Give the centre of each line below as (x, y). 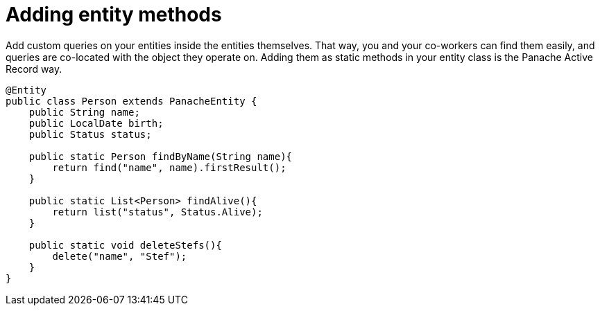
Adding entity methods (114, 15)
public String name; (84, 112)
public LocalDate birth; (96, 123)
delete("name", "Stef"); (120, 256)
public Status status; (90, 134)
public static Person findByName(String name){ (161, 156)
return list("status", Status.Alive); (157, 212)
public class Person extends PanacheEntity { (131, 101)
